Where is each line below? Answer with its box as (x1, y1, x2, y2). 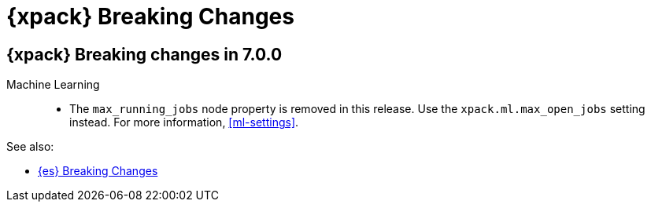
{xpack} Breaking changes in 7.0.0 (6, 44, 283, 64)
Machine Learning (6, 78, 100, 92)
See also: (6, 140, 54, 154)
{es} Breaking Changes (38, 164, 158, 178)
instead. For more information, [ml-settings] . (69, 115, 299, 130)
